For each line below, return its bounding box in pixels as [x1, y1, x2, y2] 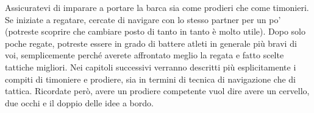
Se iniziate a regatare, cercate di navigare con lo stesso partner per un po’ [5, 13, 281, 26]
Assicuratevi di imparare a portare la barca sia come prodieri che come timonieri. [5, 1, 309, 13]
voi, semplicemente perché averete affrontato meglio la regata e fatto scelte [5, 49, 284, 61]
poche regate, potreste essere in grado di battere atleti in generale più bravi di [5, 36, 297, 49]
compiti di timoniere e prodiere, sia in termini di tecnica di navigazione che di [5, 72, 296, 85]
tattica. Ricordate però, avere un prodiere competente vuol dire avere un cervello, [5, 84, 310, 97]
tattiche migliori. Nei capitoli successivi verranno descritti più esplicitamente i [5, 60, 296, 73]
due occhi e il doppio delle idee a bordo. [5, 96, 154, 109]
